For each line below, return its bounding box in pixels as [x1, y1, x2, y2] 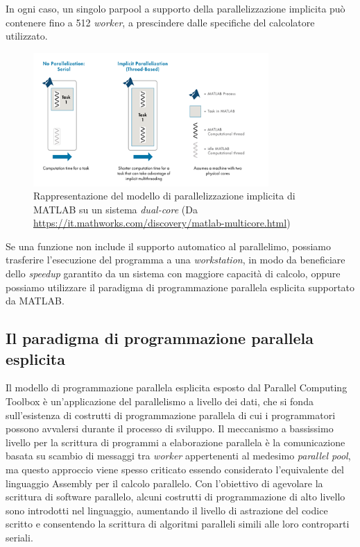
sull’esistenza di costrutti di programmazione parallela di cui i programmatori [6, 407, 336, 422]
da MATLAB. [6, 293, 65, 308]
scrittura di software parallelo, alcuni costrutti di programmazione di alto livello [6, 489, 345, 504]
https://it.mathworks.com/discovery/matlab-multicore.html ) [33, 215, 291, 230]
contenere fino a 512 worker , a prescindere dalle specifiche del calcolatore [6, 15, 315, 29]
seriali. [6, 530, 33, 544]
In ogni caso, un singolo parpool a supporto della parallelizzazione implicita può [6, 1, 345, 15]
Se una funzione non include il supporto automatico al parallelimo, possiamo [6, 238, 331, 253]
